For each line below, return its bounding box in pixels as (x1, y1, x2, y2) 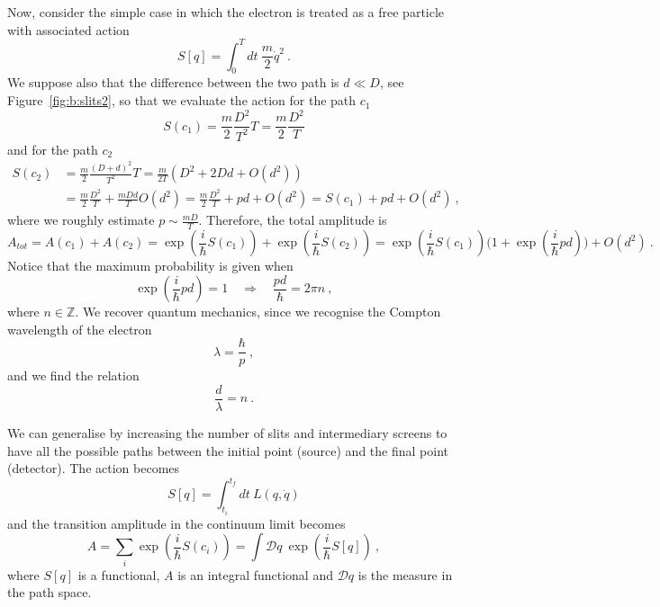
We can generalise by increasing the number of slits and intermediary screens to (7, 423, 448, 442)
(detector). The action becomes (7, 459, 180, 478)
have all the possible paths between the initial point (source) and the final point (7, 441, 448, 460)
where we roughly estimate (7, 210, 155, 229)
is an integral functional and (177, 565, 333, 584)
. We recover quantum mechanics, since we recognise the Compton (75, 302, 441, 321)
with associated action (7, 20, 130, 39)
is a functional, (77, 565, 160, 584)
